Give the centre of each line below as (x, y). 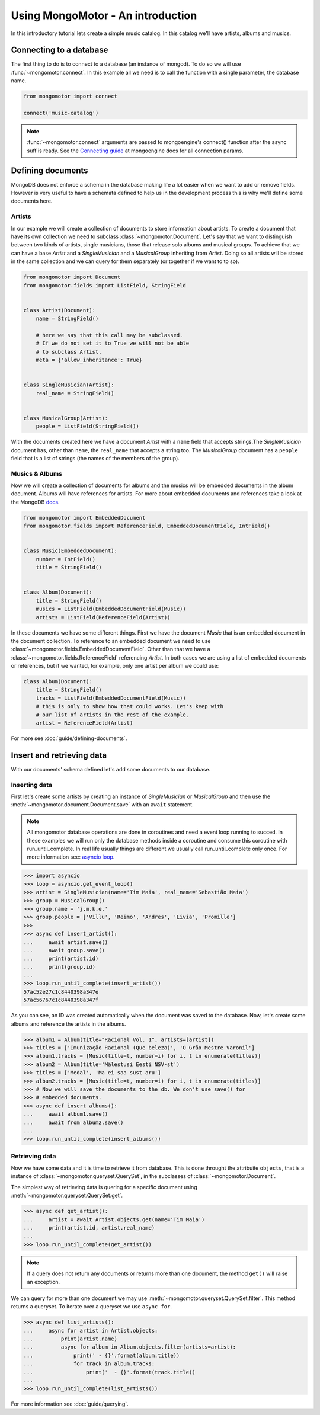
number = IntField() (66, 559)
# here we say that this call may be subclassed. (109, 335)
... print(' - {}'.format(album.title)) (102, 1355)
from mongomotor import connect (71, 97)
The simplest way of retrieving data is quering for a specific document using (104, 1187)
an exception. (44, 1282)
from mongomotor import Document (72, 277)
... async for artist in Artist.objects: (91, 1331)
